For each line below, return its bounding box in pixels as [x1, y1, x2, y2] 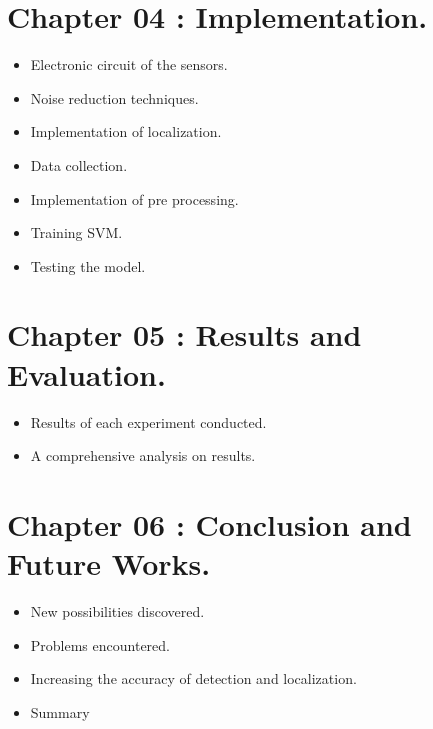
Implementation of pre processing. [30, 188, 239, 209]
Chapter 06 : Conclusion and [7, 503, 412, 544]
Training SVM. [30, 222, 123, 243]
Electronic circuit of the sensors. [30, 54, 228, 75]
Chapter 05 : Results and [7, 314, 362, 355]
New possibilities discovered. [30, 601, 205, 622]
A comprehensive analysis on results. [30, 445, 256, 466]
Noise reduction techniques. [30, 87, 199, 108]
